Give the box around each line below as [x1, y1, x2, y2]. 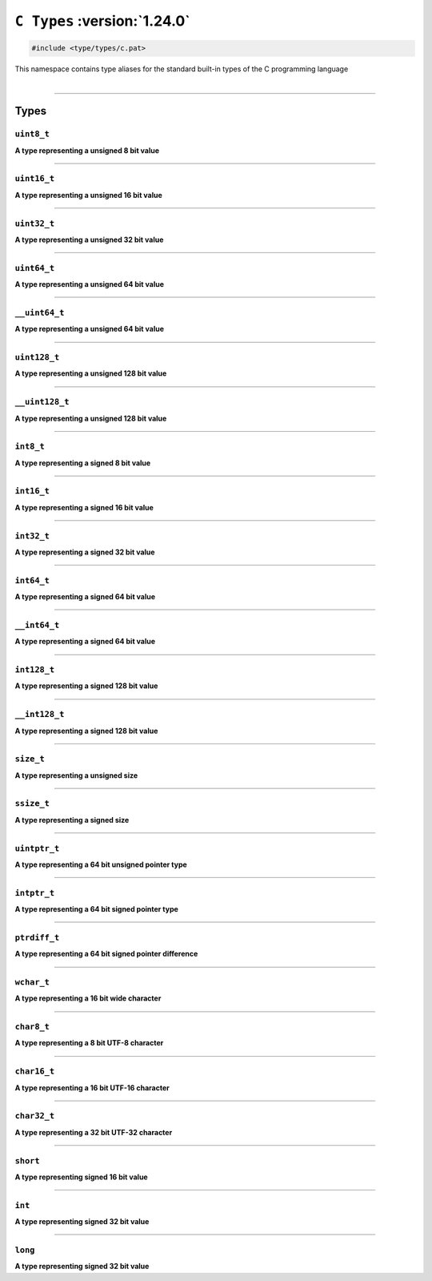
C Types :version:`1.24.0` [14, 12, 191, 30]
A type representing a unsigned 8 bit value [14, 145, 160, 155]
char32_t [14, 1110, 55, 1122]
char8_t [14, 1021, 50, 1033]
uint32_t [14, 218, 55, 228]
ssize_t [14, 798, 50, 809]
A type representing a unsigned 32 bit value [14, 235, 164, 244]
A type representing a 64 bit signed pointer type [14, 904, 179, 914]
